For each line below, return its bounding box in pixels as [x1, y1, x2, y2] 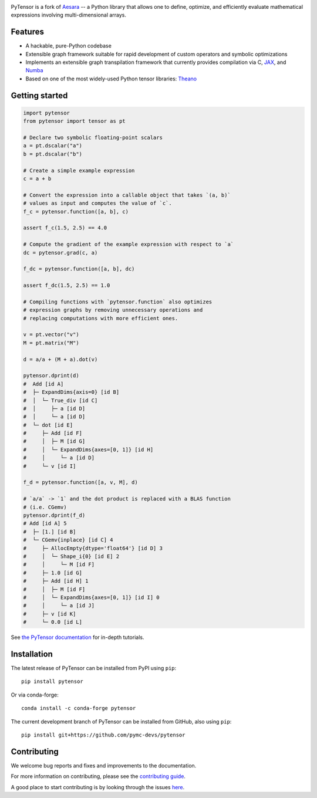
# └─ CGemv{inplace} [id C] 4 [23, 537, 114, 543]
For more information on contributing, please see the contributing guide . [11, 773, 186, 780]
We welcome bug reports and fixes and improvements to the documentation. [11, 762, 197, 769]
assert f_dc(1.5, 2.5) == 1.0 [23, 282, 110, 289]
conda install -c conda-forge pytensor [21, 705, 136, 712]
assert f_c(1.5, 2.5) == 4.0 [23, 225, 107, 231]
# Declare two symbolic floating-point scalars [23, 134, 163, 141]
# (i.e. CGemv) [23, 503, 67, 510]
